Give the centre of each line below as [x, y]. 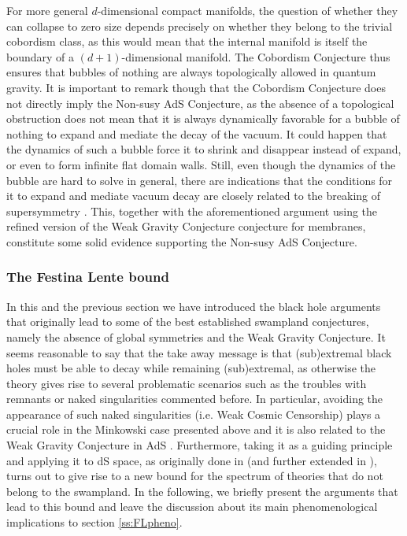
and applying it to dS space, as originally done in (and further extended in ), [192, 460]
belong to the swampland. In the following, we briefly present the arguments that [202, 491]
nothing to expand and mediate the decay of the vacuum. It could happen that [197, 133]
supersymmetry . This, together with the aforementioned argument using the [192, 211]
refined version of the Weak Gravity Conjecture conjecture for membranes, [186, 226]
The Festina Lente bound [88, 277]
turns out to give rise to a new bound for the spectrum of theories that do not [195, 476]
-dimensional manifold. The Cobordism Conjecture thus [256, 56]
